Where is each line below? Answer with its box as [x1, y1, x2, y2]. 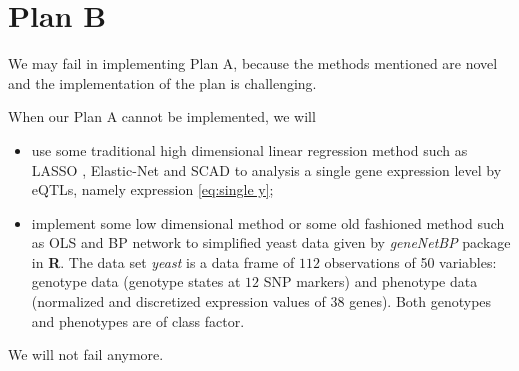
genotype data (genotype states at [31, 271, 241, 292]
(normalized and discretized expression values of [31, 291, 326, 312]
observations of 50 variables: [324, 251, 497, 272]
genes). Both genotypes [349, 291, 492, 312]
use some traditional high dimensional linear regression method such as [31, 139, 468, 160]
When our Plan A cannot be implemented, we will [8, 106, 316, 127]
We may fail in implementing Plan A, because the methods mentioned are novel [8, 53, 498, 74]
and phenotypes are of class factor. [31, 310, 245, 331]
